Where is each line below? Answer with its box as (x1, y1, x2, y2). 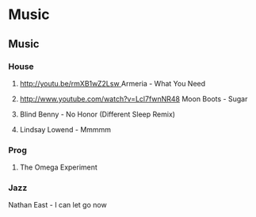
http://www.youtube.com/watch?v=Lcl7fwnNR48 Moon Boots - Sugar (19, 93, 248, 104)
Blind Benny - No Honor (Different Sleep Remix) (19, 109, 176, 119)
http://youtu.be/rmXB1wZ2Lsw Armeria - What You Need (19, 78, 206, 88)
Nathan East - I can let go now (8, 200, 107, 210)
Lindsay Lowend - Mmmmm (19, 124, 112, 134)
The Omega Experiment (19, 162, 97, 172)
